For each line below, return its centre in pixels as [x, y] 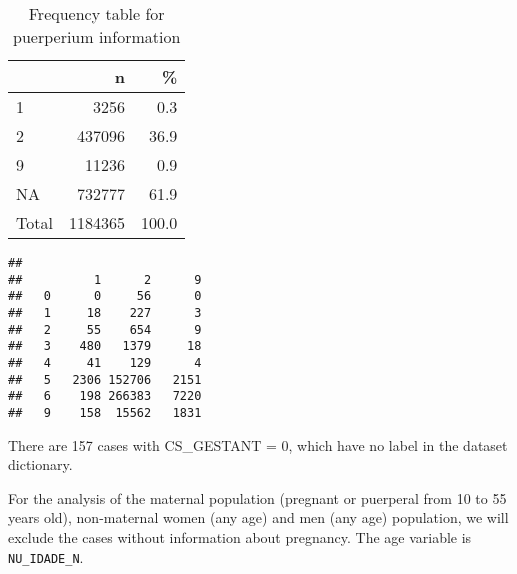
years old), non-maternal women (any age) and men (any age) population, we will [258, 517]
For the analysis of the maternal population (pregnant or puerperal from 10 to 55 [257, 497]
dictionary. [40, 464]
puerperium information [97, 36]
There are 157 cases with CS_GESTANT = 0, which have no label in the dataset [258, 444]
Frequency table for [96, 13]
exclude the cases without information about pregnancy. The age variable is [240, 536]
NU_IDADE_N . [46, 556]
